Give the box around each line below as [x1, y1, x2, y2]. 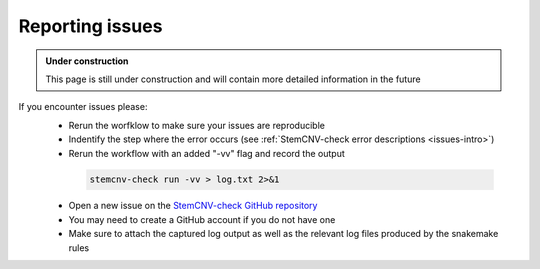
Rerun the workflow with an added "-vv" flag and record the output [68, 147, 345, 159]
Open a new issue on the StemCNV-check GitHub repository [68, 200, 318, 212]
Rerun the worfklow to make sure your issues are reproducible [68, 119, 325, 131]
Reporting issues [18, 15, 163, 37]
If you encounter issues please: [18, 101, 148, 113]
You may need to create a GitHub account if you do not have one [68, 213, 336, 225]
